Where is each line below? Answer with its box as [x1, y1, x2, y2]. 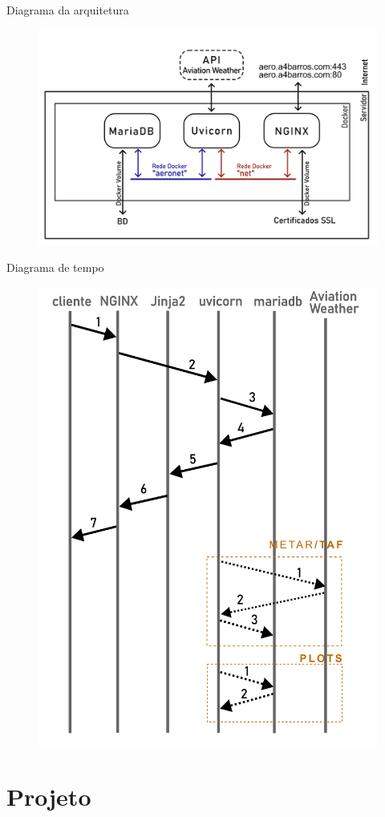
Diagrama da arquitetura [6, 2, 129, 18]
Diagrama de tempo [6, 259, 104, 276]
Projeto [6, 780, 91, 813]
